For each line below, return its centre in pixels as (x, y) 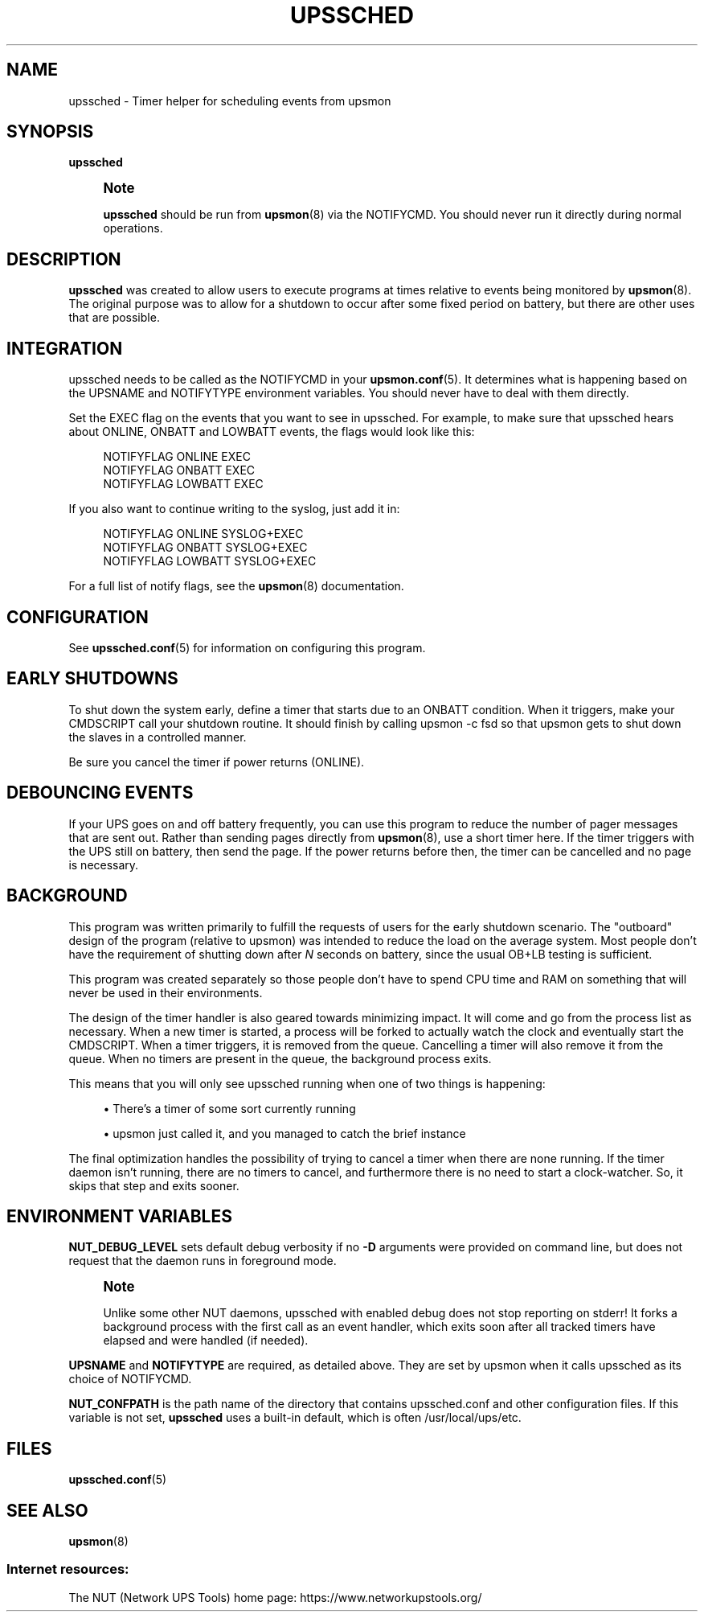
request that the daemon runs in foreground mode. (203, 1261)
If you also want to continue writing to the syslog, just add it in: (234, 509)
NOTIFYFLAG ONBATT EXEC (179, 470)
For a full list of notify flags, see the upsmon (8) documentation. (236, 586)
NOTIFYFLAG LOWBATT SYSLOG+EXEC (210, 561)
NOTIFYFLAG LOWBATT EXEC (183, 484)
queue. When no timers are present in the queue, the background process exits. (280, 1058)
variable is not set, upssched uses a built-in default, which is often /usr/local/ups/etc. (295, 1418)
